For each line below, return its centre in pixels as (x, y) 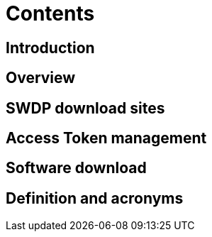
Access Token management (106, 138)
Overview (41, 78)
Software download (76, 168)
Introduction (50, 48)
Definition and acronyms (95, 198)
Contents (50, 13)
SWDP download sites (85, 108)
